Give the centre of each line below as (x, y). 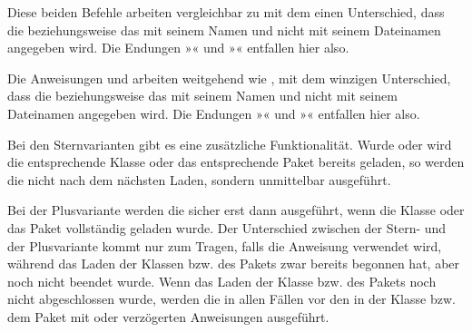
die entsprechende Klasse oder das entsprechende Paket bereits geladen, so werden (236, 162)
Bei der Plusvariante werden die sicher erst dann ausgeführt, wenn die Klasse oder (236, 210)
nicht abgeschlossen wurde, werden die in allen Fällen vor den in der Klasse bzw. (231, 299)
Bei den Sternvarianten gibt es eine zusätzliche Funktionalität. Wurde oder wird (230, 144)
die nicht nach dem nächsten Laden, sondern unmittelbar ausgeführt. (199, 179)
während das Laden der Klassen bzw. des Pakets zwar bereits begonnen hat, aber (234, 264)
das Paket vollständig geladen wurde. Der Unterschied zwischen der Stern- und (227, 227)
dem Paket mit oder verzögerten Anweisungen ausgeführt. (168, 316)
